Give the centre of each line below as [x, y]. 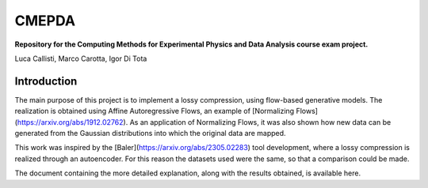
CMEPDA [45, 21]
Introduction [46, 81]
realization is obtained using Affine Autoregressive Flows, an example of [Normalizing [155, 111]
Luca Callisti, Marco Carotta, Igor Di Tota [81, 58]
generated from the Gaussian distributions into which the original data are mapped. [150, 133]
